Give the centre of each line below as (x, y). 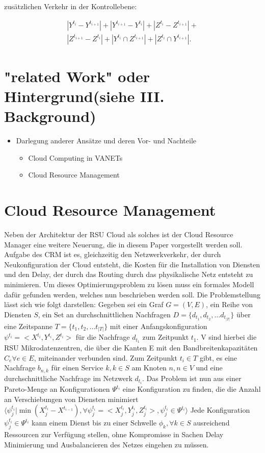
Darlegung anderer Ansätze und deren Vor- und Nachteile (106, 141)
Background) (50, 116)
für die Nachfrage (103, 337)
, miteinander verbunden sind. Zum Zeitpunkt (106, 357)
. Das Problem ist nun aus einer (192, 378)
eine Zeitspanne (28, 326)
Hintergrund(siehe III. (84, 96)
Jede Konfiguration (220, 410)
